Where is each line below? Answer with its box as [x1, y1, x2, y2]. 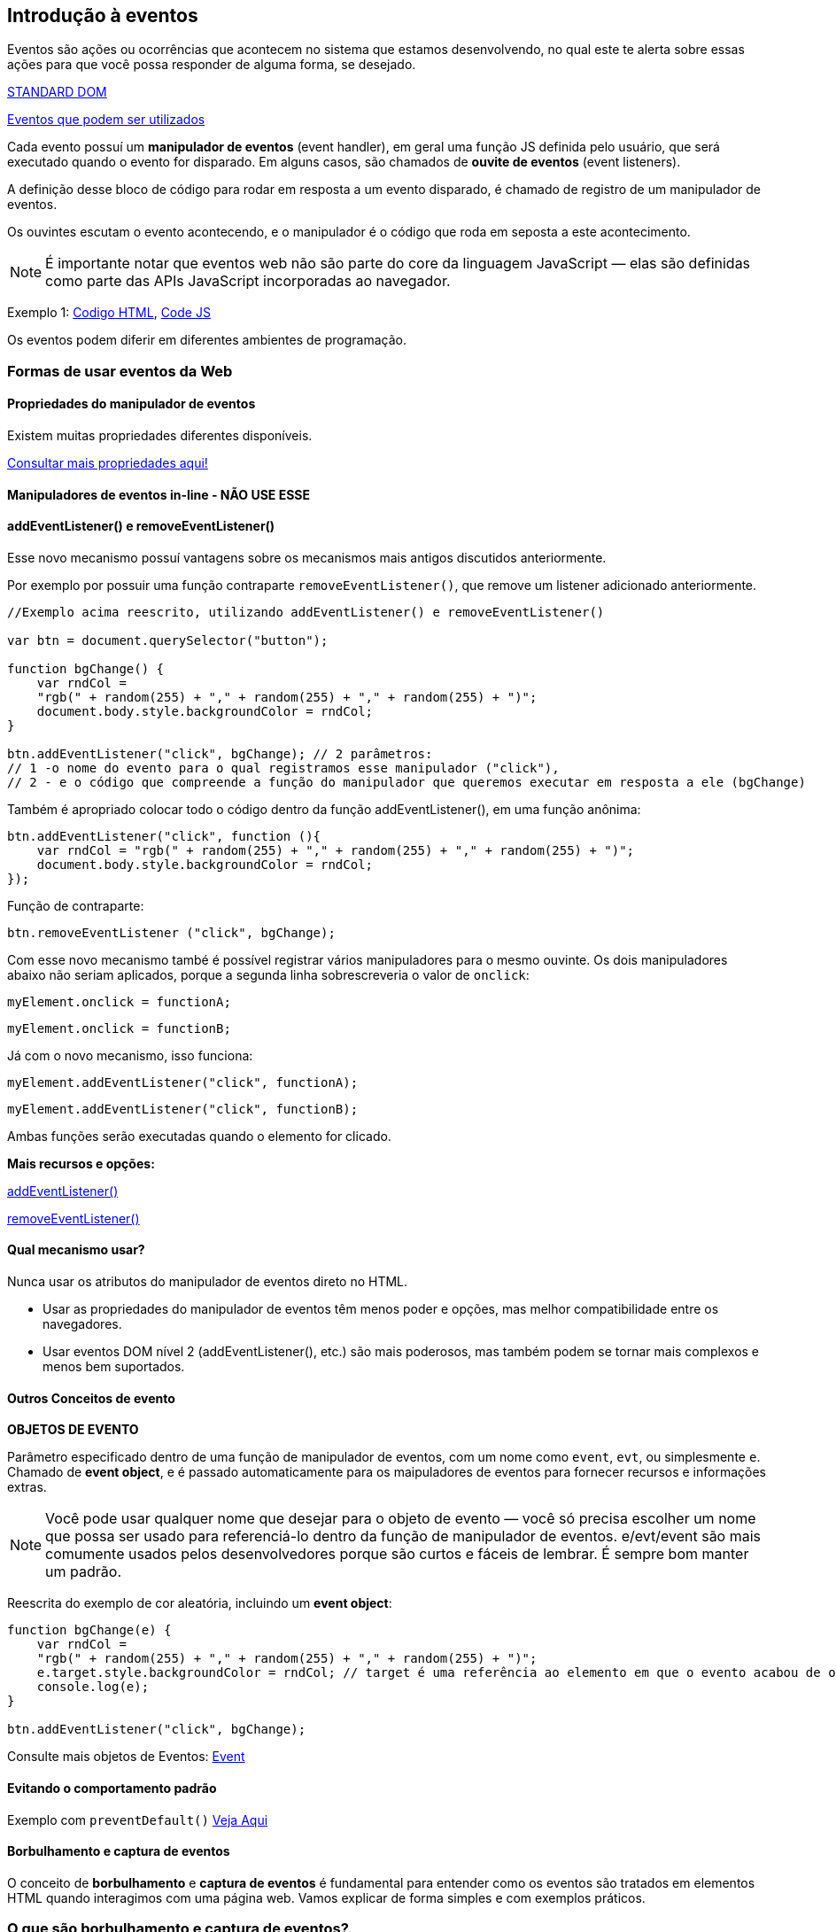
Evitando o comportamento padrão [7, 1780, 217, 1796]
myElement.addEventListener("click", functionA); [7, 1075, 359, 1090]
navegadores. [43, 1316, 122, 1332]
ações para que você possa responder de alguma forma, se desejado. [7, 57, 416, 73]
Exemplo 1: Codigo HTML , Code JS [7, 305, 211, 321]
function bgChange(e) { [7, 1623, 172, 1638]
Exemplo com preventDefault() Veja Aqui [7, 1812, 268, 1827]
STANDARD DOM [7, 84, 107, 100]
